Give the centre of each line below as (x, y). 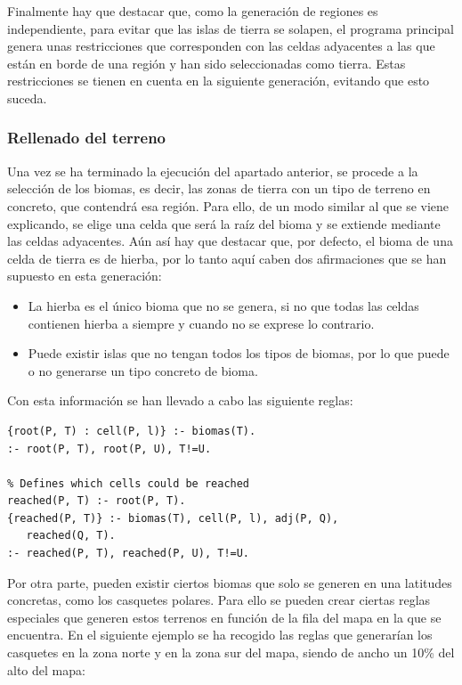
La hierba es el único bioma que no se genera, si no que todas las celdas (223, 305)
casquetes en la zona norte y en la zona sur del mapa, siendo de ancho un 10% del (231, 652)
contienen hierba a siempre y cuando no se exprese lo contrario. (201, 323)
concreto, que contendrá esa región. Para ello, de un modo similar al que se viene (228, 205)
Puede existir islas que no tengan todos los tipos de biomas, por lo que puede (239, 353)
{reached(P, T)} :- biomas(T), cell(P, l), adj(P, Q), (173, 518)
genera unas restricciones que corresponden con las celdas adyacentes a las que (221, 46)
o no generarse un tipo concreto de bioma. (143, 370)
